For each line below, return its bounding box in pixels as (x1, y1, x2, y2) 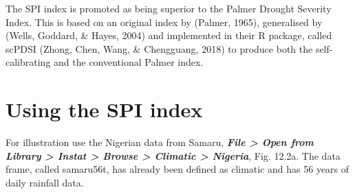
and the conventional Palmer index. (54, 55, 204, 69)
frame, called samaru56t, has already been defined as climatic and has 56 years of (6, 162, 349, 176)
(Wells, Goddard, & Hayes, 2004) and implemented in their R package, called (6, 28, 332, 43)
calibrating (6, 55, 51, 69)
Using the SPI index (6, 95, 203, 123)
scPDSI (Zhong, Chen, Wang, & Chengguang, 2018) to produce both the (6, 41, 313, 56)
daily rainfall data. (6, 175, 84, 189)
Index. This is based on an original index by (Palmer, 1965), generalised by (6, 14, 323, 29)
